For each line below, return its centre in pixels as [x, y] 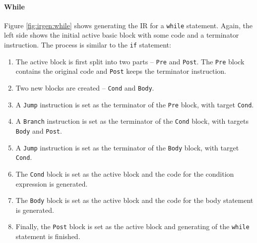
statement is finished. [48, 236]
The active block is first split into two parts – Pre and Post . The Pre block [130, 61]
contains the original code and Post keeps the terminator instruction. [121, 71]
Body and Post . [39, 130]
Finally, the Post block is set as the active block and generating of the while [132, 226]
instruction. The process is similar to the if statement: [88, 45]
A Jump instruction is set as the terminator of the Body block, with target [127, 147]
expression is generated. [52, 183]
